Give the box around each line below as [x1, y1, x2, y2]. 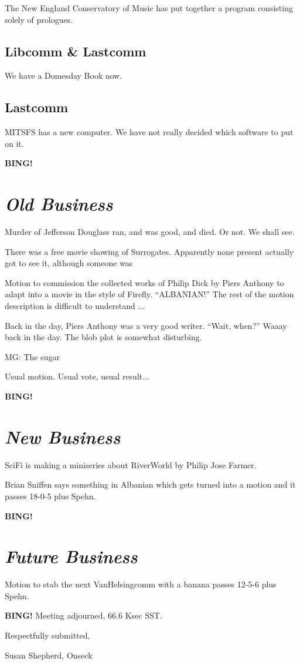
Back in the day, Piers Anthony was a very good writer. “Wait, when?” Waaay [5, 319, 287, 331]
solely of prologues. [5, 13, 73, 25]
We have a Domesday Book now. [5, 69, 122, 82]
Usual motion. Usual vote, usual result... [5, 370, 149, 382]
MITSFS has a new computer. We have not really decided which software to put [5, 126, 294, 138]
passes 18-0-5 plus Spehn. [5, 489, 96, 502]
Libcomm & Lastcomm [5, 42, 146, 60]
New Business [5, 424, 121, 449]
